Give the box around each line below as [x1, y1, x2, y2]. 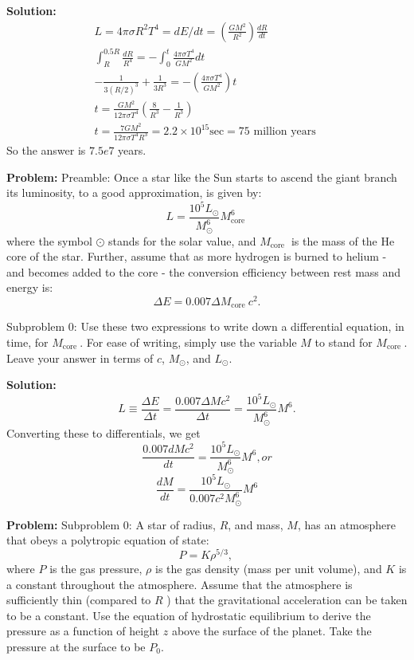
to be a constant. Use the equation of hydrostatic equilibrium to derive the [6, 607, 371, 623]
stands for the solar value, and [108, 232, 256, 249]
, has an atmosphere [297, 516, 396, 532]
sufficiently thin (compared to [6, 591, 151, 608]
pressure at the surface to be [6, 638, 146, 654]
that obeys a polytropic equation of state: [6, 532, 209, 548]
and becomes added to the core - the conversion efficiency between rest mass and [6, 263, 401, 280]
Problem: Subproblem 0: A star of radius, [6, 516, 216, 532]
